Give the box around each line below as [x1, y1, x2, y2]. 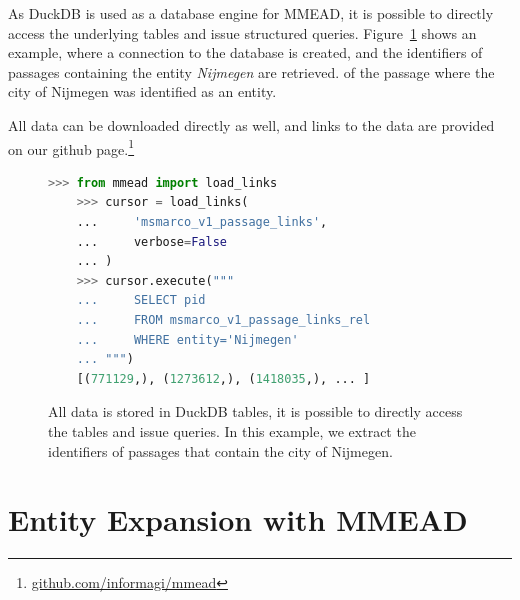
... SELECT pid [76, 293, 206, 308]
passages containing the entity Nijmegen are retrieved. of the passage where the [8, 61, 495, 82]
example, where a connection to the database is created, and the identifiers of [8, 42, 483, 63]
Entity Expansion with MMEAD [8, 499, 468, 540]
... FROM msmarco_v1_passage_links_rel [76, 312, 371, 327]
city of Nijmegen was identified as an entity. [8, 81, 277, 102]
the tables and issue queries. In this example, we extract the [48, 420, 416, 441]
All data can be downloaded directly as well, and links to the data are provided [8, 114, 495, 135]
